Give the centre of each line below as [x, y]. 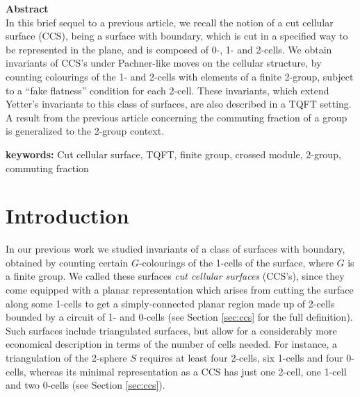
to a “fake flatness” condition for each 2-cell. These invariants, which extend [167, 90]
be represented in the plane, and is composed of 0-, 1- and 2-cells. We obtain [169, 49]
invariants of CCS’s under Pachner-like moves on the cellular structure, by [164, 63]
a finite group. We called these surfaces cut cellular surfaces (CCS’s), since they [175, 276]
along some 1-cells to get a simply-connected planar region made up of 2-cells [170, 303]
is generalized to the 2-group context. [85, 131]
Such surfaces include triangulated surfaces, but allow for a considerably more [171, 330]
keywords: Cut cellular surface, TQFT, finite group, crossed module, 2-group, [173, 154]
